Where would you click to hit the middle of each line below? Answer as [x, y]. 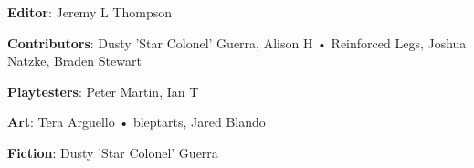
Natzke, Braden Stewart [74, 61]
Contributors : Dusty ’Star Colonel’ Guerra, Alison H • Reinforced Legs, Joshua [237, 42]
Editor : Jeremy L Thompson [90, 12]
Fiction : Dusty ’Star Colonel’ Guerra [113, 152]
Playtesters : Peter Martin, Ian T [103, 91]
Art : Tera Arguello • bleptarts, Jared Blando [137, 122]
